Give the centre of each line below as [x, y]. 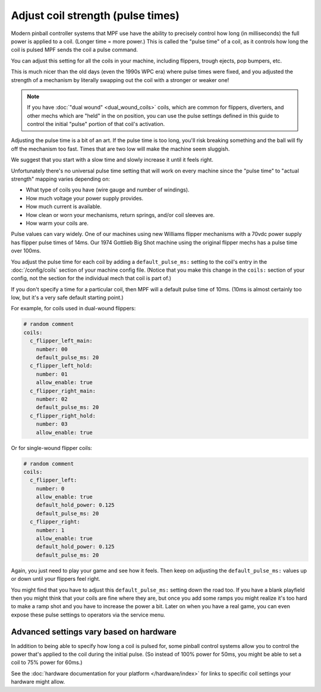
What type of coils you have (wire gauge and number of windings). [108, 190]
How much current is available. [64, 207]
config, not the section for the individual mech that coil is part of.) [91, 278]
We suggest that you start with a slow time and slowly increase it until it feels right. [112, 160]
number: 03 [52, 424]
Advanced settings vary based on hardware [94, 632]
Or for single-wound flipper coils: [51, 448]
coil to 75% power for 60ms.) [47, 662]
